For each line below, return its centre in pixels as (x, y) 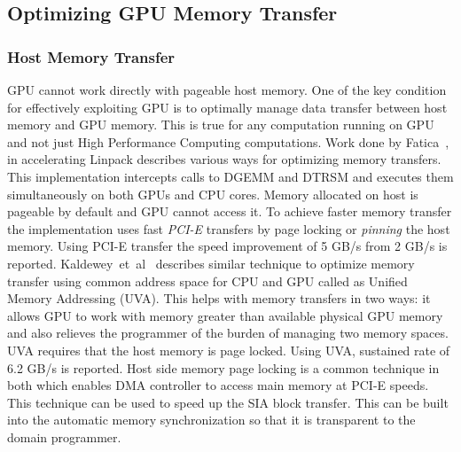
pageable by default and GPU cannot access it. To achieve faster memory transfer (230, 211)
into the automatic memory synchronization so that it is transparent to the (211, 420)
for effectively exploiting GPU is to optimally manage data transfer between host (227, 107)
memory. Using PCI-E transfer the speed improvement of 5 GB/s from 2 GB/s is (227, 246)
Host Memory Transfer (91, 56)
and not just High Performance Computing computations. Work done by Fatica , (228, 141)
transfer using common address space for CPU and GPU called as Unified (207, 281)
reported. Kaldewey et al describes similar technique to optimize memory (211, 263)
